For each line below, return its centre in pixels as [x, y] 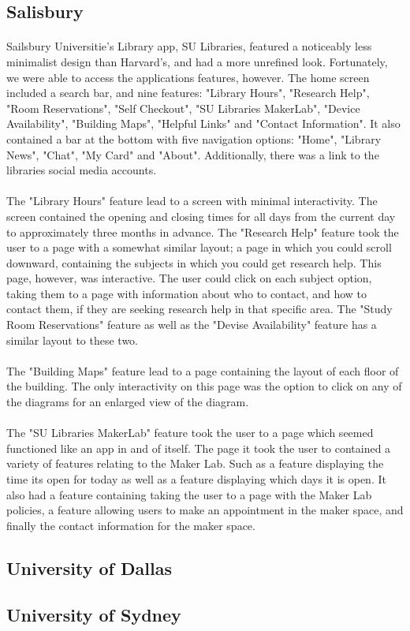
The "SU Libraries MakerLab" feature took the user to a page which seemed [190, 433]
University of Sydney [94, 614]
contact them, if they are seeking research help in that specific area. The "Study [199, 309]
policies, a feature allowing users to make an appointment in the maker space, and [205, 510]
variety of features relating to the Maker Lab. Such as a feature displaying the [195, 463]
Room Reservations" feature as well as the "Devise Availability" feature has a [192, 325]
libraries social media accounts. [82, 170]
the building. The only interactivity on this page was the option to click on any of [204, 386]
